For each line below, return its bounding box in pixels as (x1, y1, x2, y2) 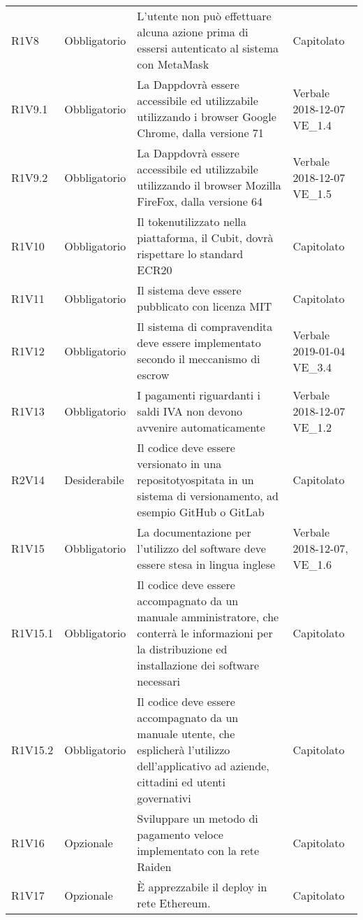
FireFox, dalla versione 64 (137, 193, 263, 209)
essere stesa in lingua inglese (137, 556, 276, 572)
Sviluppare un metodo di (137, 810, 258, 826)
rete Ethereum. (137, 895, 211, 911)
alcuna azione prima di (137, 24, 249, 40)
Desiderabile (64, 472, 124, 488)
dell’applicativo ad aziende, (137, 758, 269, 774)
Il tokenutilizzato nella (137, 213, 246, 229)
